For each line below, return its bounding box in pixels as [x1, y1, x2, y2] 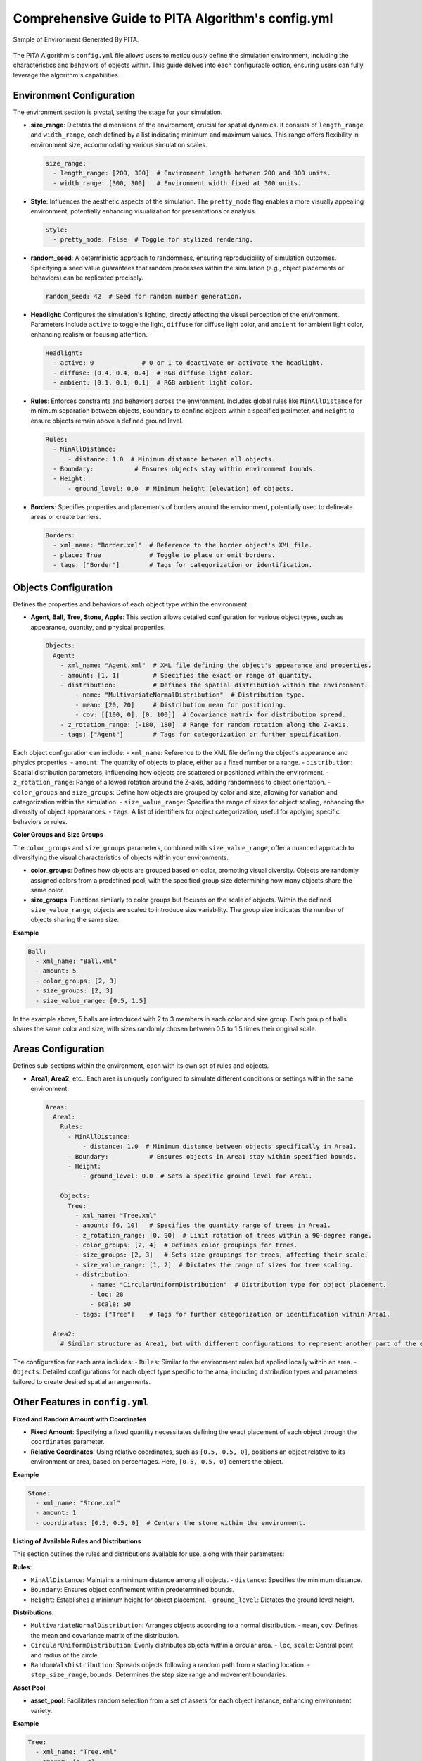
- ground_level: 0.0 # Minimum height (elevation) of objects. [68, 485, 295, 492]
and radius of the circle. [30, 1650, 100, 1659]
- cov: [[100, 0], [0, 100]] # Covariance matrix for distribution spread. [75, 711, 346, 718]
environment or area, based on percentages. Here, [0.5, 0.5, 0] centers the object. [30, 1457, 284, 1466]
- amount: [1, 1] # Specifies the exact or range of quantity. [60, 671, 313, 679]
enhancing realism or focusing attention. [30, 330, 148, 338]
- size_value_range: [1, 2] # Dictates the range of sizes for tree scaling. [75, 1261, 354, 1269]
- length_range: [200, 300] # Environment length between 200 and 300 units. [53, 169, 331, 178]
